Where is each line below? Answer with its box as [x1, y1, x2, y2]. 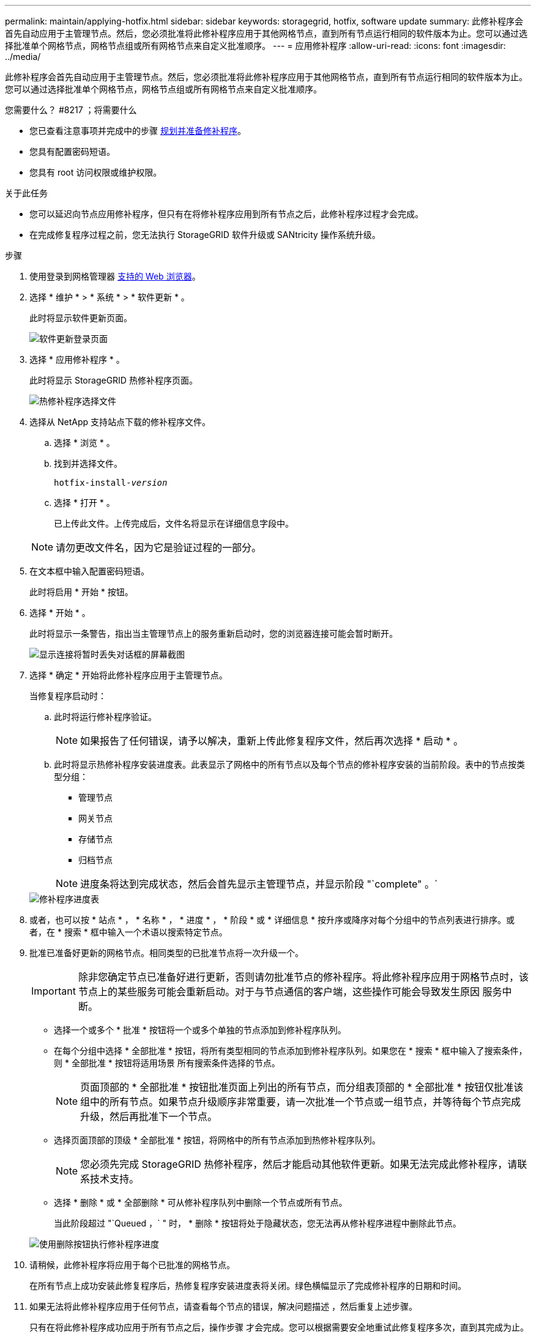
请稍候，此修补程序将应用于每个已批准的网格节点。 [29, 1260, 235, 1270]
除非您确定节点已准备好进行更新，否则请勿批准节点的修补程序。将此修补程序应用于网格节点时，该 [78, 971, 529, 983]
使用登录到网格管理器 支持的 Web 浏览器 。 [29, 271, 201, 281]
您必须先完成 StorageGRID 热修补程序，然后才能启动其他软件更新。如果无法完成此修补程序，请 [80, 1158, 518, 1170]
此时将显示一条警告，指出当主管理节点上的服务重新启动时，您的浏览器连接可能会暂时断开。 [29, 628, 398, 639]
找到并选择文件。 [54, 458, 122, 469]
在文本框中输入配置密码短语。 [29, 566, 149, 576]
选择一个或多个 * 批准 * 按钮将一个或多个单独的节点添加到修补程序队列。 [54, 1025, 346, 1035]
